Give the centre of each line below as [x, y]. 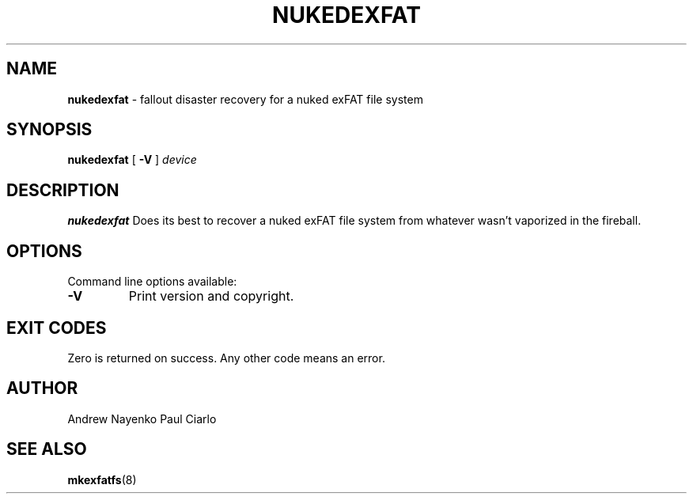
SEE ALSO [47, 449]
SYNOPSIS [49, 130]
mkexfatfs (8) [102, 479]
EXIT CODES [57, 328]
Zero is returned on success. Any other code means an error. [226, 358]
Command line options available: [152, 282]
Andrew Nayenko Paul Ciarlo [142, 419]
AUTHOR [42, 388]
